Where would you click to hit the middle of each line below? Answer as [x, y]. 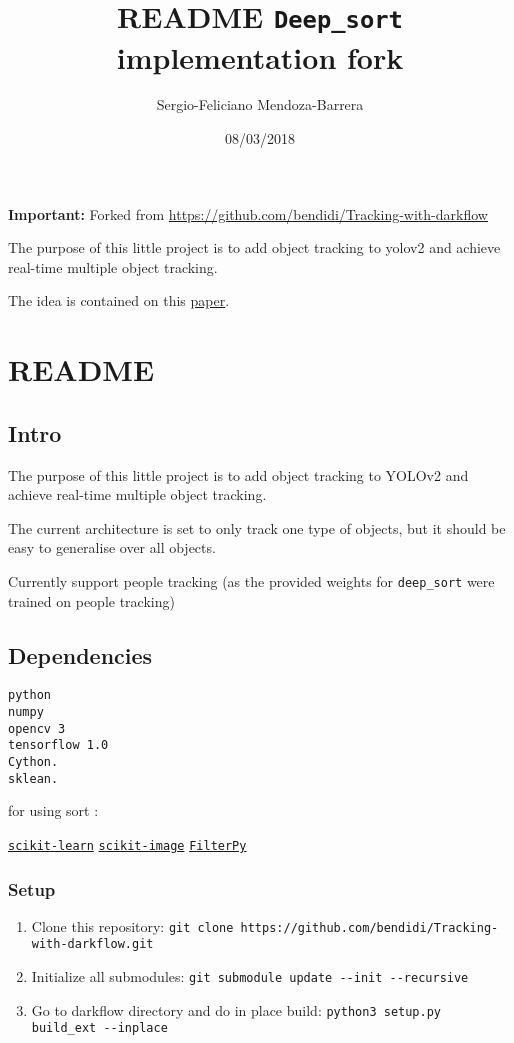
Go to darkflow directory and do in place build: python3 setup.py [236, 1009]
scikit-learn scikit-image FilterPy [127, 845]
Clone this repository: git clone [132, 925]
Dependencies [80, 654]
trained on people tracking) [91, 600]
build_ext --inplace [99, 1028]
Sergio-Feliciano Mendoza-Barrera [260, 104]
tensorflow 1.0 [58, 745]
